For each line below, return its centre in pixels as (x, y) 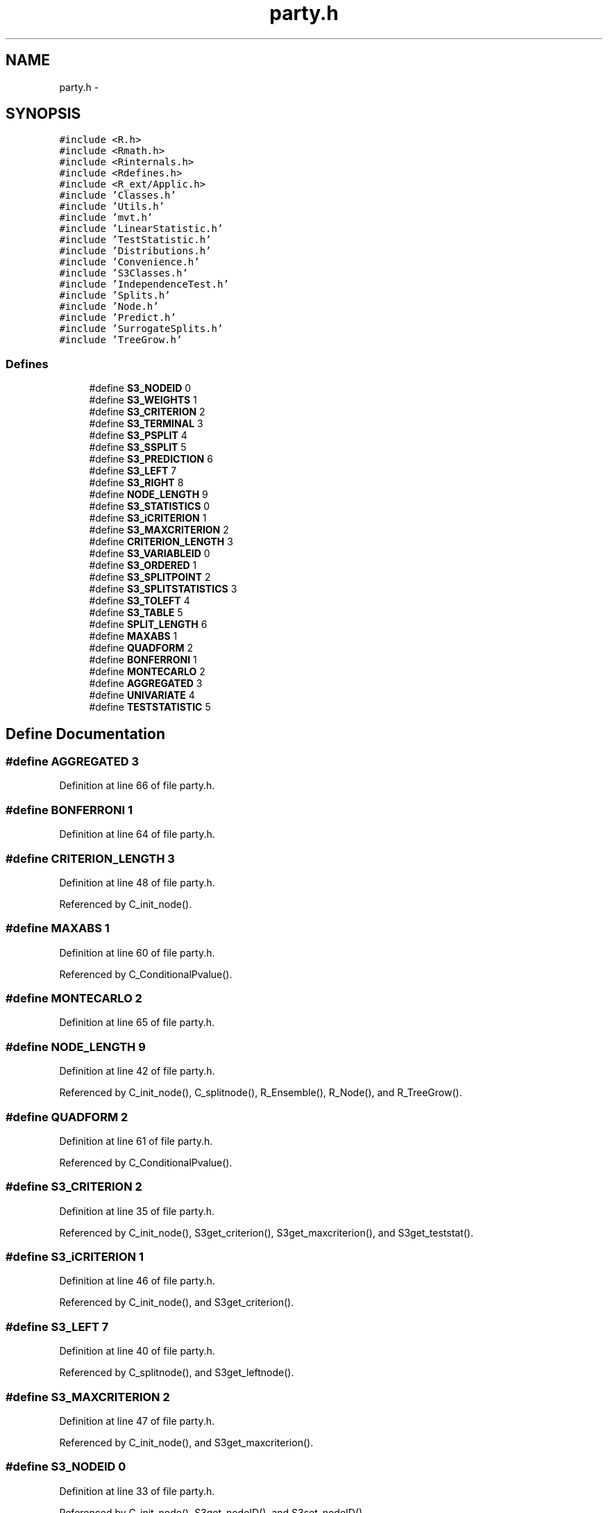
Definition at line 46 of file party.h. (137, 1281)
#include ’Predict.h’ (118, 318)
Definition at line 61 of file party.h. (136, 1141)
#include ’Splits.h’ (115, 296)
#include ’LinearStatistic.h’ (141, 229)
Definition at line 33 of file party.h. (137, 1491)
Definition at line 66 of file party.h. (137, 786)
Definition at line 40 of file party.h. (137, 1351)
